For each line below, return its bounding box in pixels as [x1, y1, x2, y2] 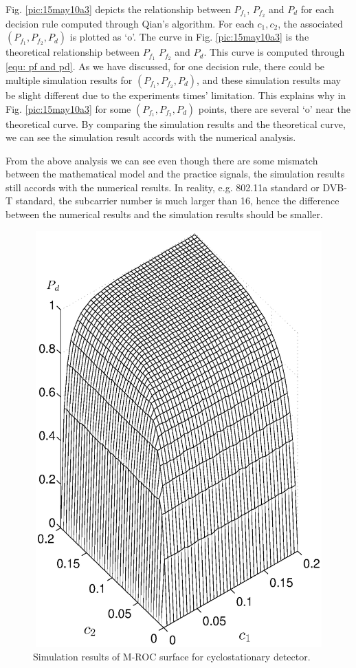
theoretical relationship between [5, 45, 140, 59]
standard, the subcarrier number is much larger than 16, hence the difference [15, 193, 340, 208]
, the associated [278, 16, 343, 30]
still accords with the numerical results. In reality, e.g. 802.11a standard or [5, 180, 320, 194]
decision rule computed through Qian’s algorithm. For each [5, 16, 254, 30]
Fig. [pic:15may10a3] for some [5, 101, 131, 116]
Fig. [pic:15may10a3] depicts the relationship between [5, 2, 231, 16]
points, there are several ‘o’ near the [198, 101, 351, 116]
